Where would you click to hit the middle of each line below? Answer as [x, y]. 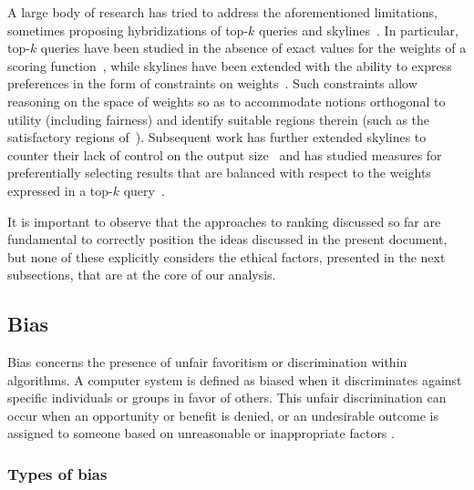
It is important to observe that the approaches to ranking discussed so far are [224, 221]
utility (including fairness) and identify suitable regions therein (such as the [219, 119]
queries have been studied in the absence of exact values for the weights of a [253, 48]
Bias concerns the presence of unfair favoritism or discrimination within [207, 362]
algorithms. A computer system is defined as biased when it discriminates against [235, 379]
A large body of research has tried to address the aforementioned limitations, [222, 12]
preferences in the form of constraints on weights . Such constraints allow [212, 83]
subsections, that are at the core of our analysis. [142, 275]
